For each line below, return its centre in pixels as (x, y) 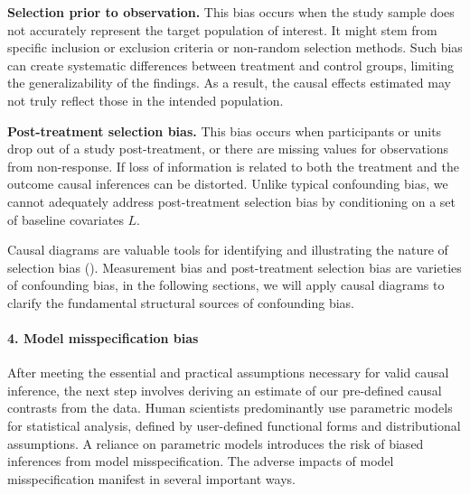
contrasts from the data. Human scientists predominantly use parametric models (230, 408)
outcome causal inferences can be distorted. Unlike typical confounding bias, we (228, 184)
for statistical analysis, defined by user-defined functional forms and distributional (234, 426)
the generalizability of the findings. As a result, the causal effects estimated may (229, 83)
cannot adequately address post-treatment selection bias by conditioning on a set (231, 201)
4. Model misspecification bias (103, 338)
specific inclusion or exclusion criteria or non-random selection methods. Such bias (235, 47)
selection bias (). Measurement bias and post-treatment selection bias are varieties (235, 267)
